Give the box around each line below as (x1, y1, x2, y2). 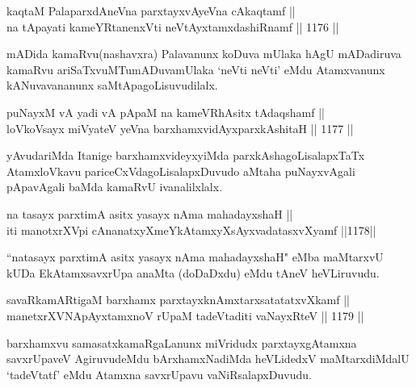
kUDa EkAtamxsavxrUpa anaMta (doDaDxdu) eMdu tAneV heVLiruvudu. (6, 264, 380, 281)
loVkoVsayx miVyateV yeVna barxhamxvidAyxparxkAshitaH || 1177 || (6, 119, 354, 136)
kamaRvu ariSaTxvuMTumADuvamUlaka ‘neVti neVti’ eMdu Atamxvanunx (6, 60, 385, 77)
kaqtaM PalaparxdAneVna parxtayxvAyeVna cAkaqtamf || (6, 2, 296, 19)
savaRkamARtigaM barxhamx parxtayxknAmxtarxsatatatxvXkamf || (6, 291, 350, 308)
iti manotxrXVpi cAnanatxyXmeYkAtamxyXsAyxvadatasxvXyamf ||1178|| (6, 221, 376, 238)
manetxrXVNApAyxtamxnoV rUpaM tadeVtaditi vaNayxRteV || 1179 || (6, 307, 364, 323)
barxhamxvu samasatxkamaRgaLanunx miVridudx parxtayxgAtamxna (6, 334, 357, 351)
